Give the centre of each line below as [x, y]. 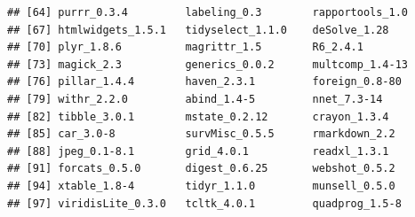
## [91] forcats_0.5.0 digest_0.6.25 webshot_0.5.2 [201, 169]
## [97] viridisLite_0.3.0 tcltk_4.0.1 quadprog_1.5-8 [204, 203]
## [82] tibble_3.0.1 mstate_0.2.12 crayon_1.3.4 [198, 116]
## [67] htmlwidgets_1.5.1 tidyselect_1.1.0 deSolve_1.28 [198, 30]
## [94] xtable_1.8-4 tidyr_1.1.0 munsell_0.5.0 [201, 186]
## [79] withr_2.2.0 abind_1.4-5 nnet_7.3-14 [195, 99]
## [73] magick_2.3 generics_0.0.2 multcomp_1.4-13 [208, 64]
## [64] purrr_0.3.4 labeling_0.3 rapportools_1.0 [208, 12]
